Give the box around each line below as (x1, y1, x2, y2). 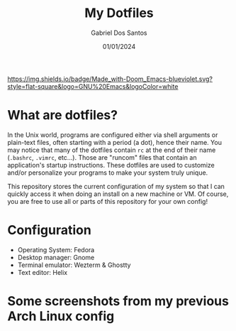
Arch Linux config (7, 308, 115, 324)
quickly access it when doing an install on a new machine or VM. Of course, (7, 190, 229, 198)
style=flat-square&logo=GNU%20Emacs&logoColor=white (7, 82, 179, 90)
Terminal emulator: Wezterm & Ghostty (17, 261, 131, 269)
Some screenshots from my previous (7, 293, 229, 309)
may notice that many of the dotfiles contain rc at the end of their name (7, 146, 216, 154)
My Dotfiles (84, 5, 154, 21)
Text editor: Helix (17, 268, 68, 276)
